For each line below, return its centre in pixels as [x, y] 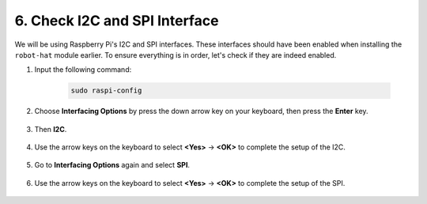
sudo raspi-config [106, 91]
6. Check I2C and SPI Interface [117, 21]
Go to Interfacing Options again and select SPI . [112, 165]
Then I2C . [51, 129]
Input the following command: [83, 70]
